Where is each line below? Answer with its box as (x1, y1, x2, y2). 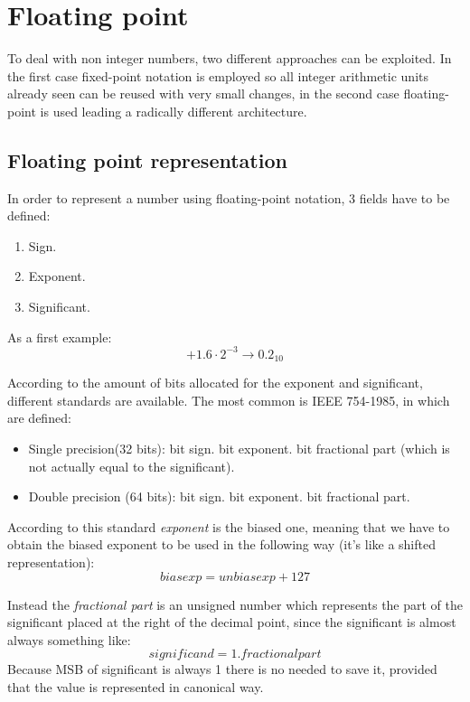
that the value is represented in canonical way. (7, 677, 264, 696)
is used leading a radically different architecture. (40, 101, 307, 120)
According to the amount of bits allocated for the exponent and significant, (7, 373, 423, 392)
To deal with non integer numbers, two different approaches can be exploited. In (7, 49, 452, 68)
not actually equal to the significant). (28, 456, 235, 475)
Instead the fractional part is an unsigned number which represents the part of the (7, 594, 464, 613)
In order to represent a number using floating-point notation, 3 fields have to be (7, 188, 450, 207)
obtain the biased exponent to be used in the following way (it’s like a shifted (7, 535, 436, 554)
